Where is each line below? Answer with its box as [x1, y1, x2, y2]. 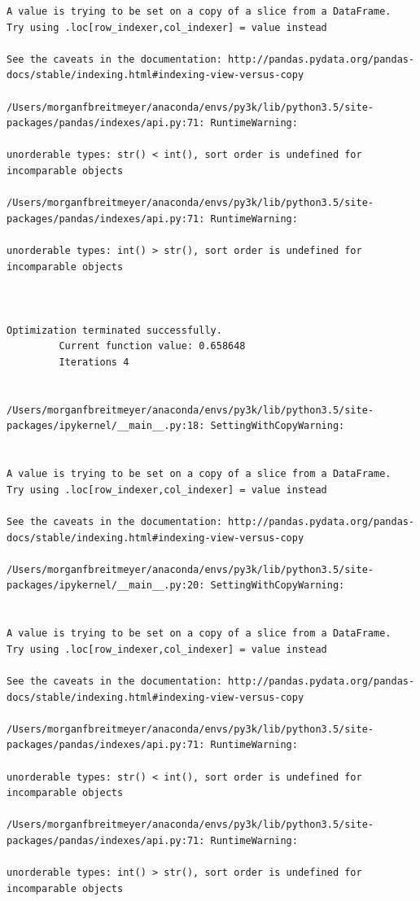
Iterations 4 [59, 356, 129, 369]
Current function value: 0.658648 [59, 340, 246, 352]
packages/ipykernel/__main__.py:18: [7, 420, 205, 432]
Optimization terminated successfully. [7, 324, 222, 336]
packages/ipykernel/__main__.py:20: [7, 580, 205, 592]
